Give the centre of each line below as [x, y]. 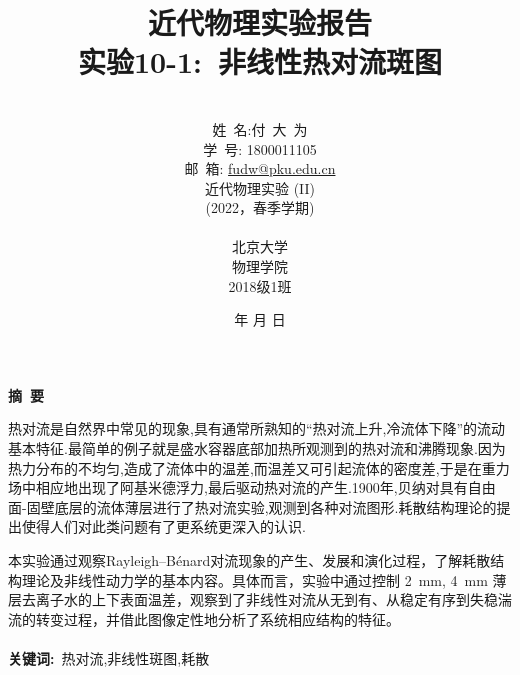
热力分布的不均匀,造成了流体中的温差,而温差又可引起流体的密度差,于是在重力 [259, 467]
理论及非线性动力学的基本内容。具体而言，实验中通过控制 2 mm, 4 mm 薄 [264, 579]
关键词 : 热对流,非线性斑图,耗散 [109, 657]
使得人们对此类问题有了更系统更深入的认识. [163, 526]
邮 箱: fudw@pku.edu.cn [260, 168]
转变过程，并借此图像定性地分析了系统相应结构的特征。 [217, 618]
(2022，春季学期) [260, 207]
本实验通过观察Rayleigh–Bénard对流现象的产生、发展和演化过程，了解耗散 [249, 560]
